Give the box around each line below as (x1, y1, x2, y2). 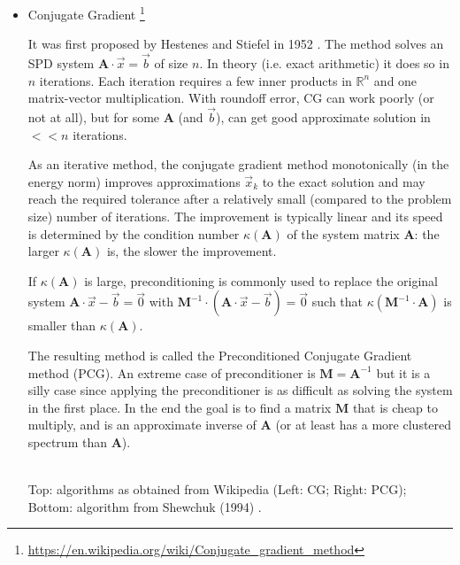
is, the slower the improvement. (106, 242, 277, 260)
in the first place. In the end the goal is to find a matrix (27, 398, 332, 416)
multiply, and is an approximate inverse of (27, 415, 257, 434)
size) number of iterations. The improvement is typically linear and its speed (27, 207, 443, 226)
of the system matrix (287, 224, 400, 243)
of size (154, 54, 188, 73)
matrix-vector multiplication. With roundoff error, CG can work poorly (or (27, 89, 434, 107)
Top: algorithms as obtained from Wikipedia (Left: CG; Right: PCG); (27, 480, 407, 499)
